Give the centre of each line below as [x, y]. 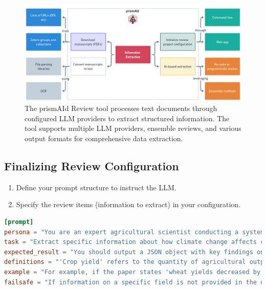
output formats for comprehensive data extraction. [104, 138]
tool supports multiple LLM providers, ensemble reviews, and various [133, 128]
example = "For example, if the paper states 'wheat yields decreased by [132, 272]
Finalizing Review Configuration [92, 166]
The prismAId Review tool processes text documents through [121, 108]
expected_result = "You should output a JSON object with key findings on [134, 252]
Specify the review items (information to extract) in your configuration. [128, 204]
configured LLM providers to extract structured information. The [127, 118]
